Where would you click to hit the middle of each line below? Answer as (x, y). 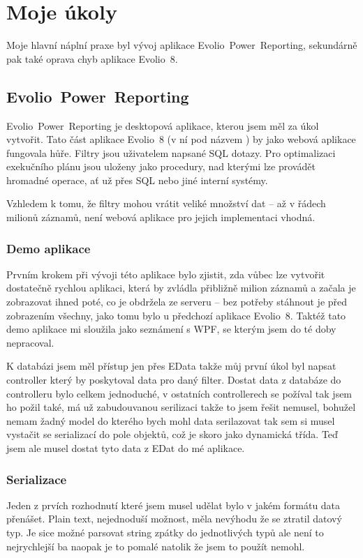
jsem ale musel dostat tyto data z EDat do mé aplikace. (126, 448)
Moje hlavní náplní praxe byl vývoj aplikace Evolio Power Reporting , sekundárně (182, 45)
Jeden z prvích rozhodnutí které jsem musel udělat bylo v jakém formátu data (173, 505)
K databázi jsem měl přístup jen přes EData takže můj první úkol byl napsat (171, 366)
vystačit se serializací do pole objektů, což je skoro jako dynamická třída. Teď (172, 434)
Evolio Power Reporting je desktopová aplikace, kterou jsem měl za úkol (163, 125)
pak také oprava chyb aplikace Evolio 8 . (92, 58)
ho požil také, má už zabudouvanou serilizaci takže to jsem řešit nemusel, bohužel (181, 407)
